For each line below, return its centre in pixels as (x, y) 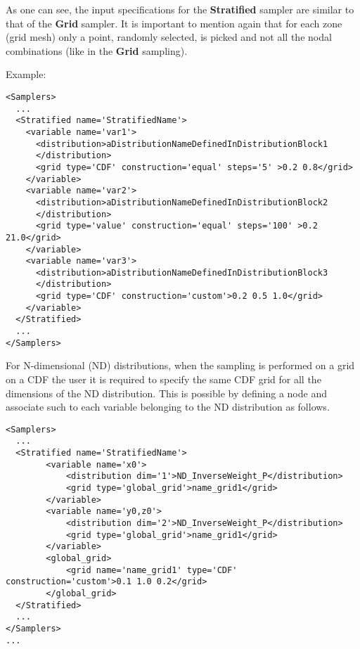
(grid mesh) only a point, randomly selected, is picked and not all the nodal (169, 37)
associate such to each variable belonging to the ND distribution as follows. (168, 407)
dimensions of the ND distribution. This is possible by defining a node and (166, 393)
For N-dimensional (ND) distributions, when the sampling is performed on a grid (180, 365)
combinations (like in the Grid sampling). (97, 50)
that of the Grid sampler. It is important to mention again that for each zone (174, 23)
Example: (26, 74)
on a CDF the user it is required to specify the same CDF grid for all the (163, 379)
